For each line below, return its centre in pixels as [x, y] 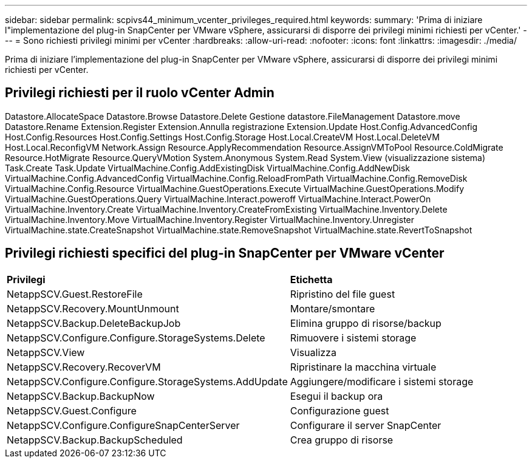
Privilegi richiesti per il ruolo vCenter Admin [140, 93]
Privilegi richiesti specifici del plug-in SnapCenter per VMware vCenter [225, 253]
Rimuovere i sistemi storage [353, 338]
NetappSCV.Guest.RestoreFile [75, 294]
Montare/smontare [332, 308]
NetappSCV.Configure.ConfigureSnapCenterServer [123, 425]
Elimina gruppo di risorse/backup [366, 323]
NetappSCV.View [46, 352]
